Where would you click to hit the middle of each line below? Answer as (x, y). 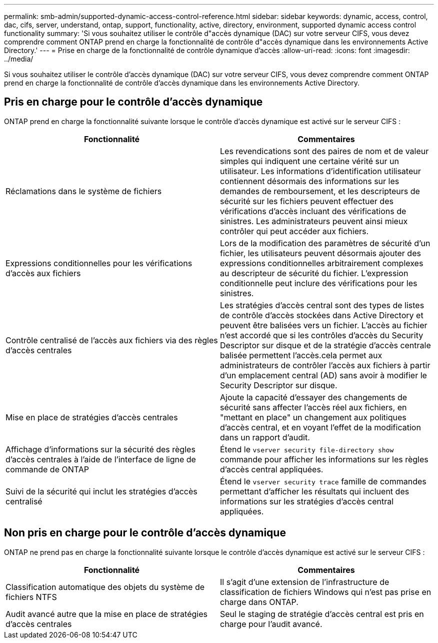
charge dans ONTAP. (259, 602)
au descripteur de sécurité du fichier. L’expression (314, 273)
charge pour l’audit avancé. (271, 624)
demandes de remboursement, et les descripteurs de (320, 191)
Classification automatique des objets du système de (105, 587)
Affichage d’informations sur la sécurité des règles (100, 449)
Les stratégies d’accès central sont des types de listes (322, 305)
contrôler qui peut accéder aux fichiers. (294, 231)
